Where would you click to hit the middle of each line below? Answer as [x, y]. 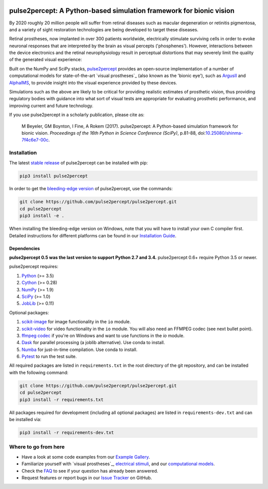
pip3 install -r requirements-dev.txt [67, 433]
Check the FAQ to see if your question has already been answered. [90, 471]
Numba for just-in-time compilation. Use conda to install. [79, 349]
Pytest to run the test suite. [49, 356]
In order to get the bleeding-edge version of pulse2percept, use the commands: [91, 189]
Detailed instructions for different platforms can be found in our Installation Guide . [93, 235]
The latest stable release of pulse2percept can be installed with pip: [79, 163]
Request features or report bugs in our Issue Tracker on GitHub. [87, 478]
